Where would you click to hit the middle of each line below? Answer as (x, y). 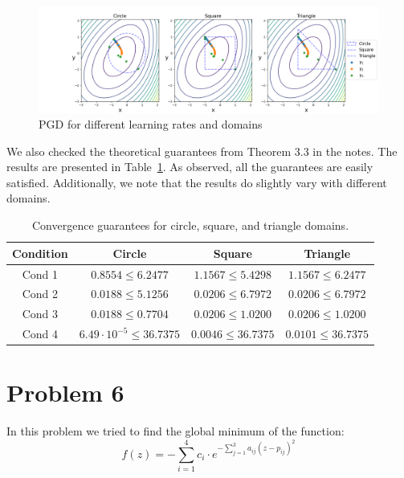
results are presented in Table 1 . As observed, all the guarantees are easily (190, 167)
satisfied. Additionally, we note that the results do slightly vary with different (197, 182)
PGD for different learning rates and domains (151, 124)
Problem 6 (65, 392)
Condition (40, 253)
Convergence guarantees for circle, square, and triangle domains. (191, 225)
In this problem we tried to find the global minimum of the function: (175, 431)
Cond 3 (40, 314)
